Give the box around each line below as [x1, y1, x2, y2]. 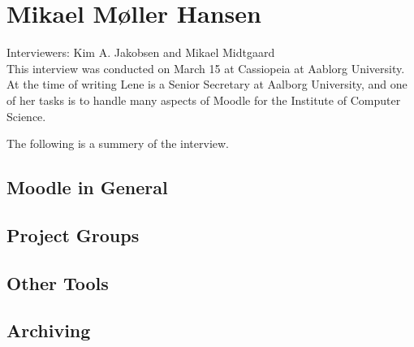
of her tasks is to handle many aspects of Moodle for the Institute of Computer [6, 91, 401, 108]
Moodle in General [6, 175, 168, 200]
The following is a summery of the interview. [6, 135, 229, 152]
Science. [6, 107, 46, 124]
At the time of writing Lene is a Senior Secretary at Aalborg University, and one [6, 76, 408, 93]
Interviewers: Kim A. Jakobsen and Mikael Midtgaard [6, 44, 275, 61]
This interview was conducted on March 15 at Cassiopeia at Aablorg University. [6, 59, 405, 76]
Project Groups [6, 222, 140, 247]
